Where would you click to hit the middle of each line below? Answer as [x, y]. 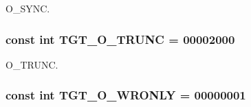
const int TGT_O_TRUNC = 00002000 [120, 39]
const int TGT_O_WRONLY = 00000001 [126, 95]
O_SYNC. [28, 8]
